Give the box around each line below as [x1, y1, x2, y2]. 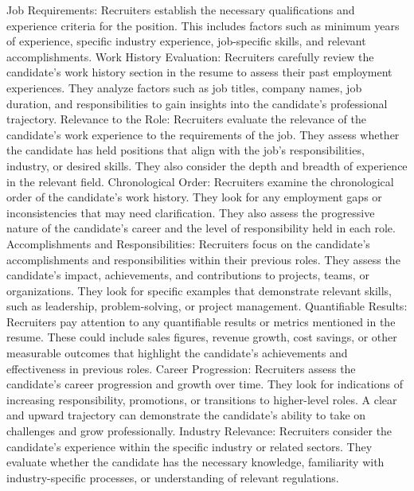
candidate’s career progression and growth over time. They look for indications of [6, 376, 403, 392]
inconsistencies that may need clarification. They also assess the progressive [6, 204, 375, 220]
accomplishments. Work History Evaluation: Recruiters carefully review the [6, 48, 374, 64]
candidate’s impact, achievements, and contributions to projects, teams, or [6, 267, 369, 283]
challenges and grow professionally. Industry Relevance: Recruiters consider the [6, 423, 393, 439]
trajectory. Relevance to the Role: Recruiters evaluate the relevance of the [6, 111, 366, 127]
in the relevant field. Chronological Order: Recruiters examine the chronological [6, 173, 394, 189]
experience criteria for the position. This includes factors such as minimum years [6, 17, 400, 33]
